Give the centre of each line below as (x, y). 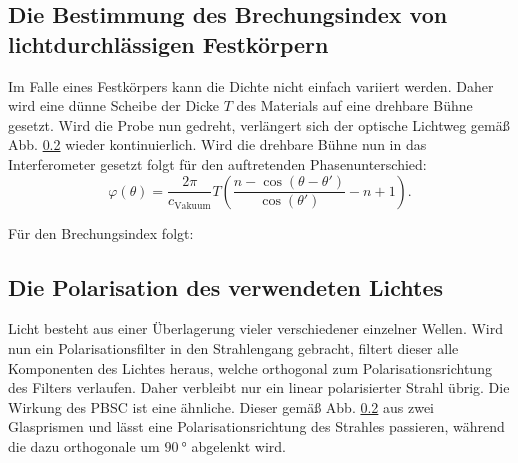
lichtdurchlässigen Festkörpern (168, 43)
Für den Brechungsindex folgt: (101, 232)
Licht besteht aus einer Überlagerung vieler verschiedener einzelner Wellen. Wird (256, 328)
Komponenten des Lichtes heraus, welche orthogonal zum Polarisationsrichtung (250, 367)
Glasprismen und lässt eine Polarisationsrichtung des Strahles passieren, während (256, 426)
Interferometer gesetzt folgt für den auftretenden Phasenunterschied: (217, 163)
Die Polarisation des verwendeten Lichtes (226, 286)
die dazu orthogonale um (84, 445)
